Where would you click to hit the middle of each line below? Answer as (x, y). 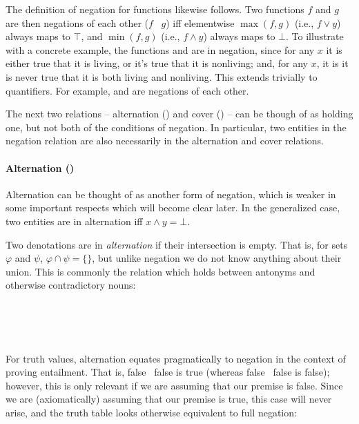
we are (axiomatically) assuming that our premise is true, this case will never (169, 399)
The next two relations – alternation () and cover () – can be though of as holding (179, 114)
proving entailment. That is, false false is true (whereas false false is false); (168, 372)
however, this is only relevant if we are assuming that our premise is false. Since (174, 385)
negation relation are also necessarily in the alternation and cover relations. (165, 141)
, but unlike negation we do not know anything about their (217, 258)
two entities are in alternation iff (74, 221)
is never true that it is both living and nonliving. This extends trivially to (162, 76)
